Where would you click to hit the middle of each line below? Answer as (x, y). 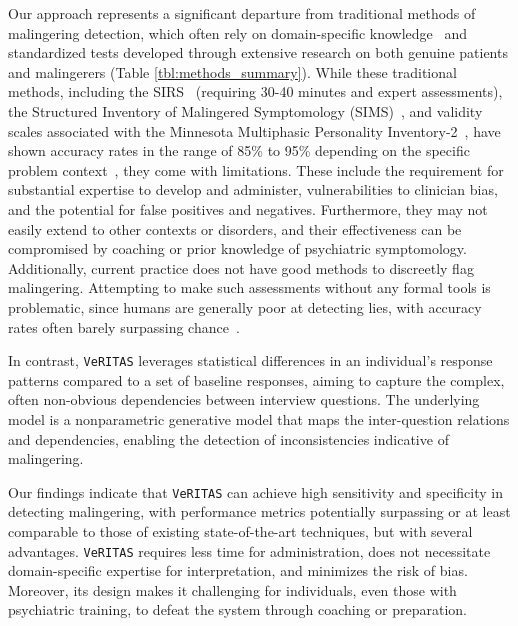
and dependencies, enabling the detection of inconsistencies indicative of (228, 438)
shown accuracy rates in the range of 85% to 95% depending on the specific (239, 150)
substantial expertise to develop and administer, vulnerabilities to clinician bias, (253, 189)
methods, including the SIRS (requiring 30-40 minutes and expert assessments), (255, 91)
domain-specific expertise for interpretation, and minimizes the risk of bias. (238, 570)
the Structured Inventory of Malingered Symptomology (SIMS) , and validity (245, 110)
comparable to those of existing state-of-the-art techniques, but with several (240, 530)
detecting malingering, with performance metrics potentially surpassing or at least (259, 511)
